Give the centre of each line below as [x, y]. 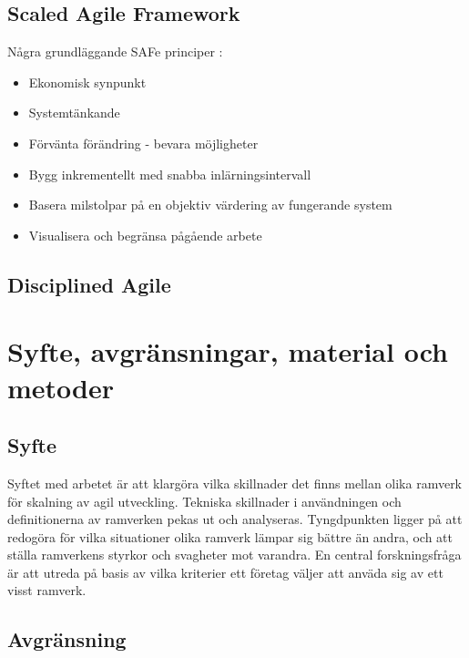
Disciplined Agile [89, 284]
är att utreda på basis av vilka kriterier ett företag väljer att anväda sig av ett [225, 572]
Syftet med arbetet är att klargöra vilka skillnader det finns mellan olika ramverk [235, 483]
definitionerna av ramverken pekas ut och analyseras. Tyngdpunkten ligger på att [235, 519]
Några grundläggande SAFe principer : [115, 51]
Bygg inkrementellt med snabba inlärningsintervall [170, 174]
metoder [61, 387]
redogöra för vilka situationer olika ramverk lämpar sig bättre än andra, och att [230, 536]
